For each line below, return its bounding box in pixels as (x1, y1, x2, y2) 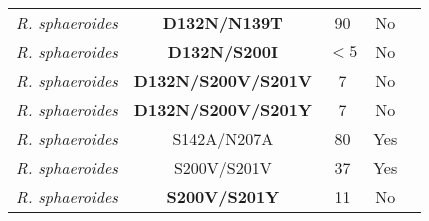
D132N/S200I (167, 40, 278, 63)
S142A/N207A (172, 127, 274, 150)
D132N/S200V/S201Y (133, 98, 312, 121)
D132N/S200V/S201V (133, 69, 312, 92)
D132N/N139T (162, 11, 283, 34)
